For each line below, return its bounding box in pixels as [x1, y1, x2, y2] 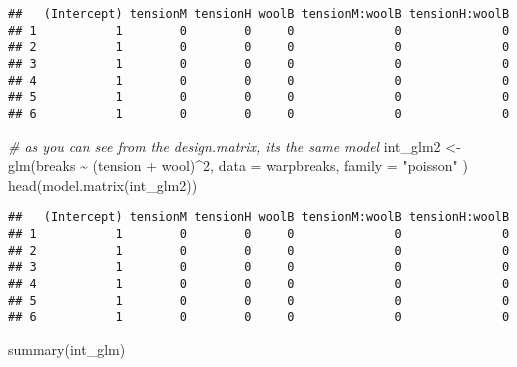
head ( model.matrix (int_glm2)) [8, 174, 198, 195]
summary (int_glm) [8, 338, 126, 359]
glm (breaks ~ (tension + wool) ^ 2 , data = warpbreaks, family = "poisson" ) [8, 155, 468, 176]
